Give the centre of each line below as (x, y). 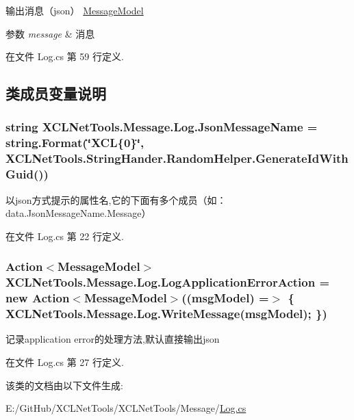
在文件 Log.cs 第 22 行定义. (65, 236)
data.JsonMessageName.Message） (78, 213)
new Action (38, 298)
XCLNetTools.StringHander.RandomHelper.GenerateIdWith (177, 158)
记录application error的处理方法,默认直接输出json (113, 339)
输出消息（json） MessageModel (75, 10)
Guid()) (27, 174)
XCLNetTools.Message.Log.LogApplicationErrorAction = (168, 282)
